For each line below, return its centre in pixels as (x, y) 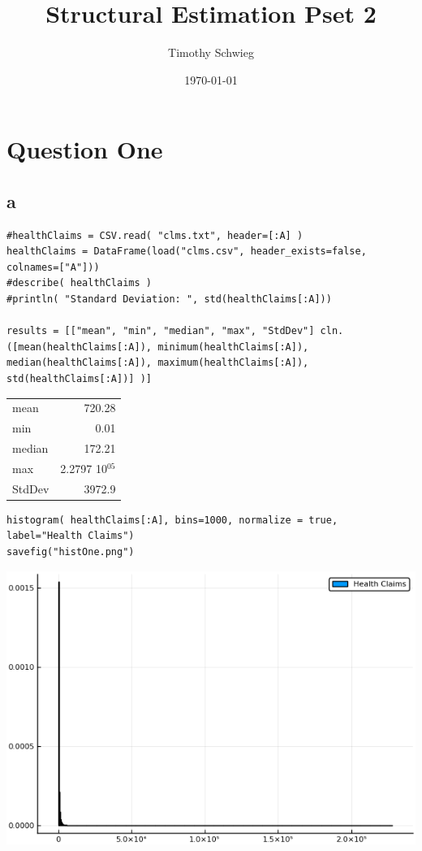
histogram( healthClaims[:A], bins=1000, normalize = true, (172, 520)
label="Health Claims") (71, 536)
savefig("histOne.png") (71, 552)
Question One (85, 149)
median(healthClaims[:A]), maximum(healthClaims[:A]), (158, 363)
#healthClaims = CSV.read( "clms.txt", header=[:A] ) (155, 235)
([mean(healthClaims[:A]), (79, 347)
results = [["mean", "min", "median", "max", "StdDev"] (161, 331)
